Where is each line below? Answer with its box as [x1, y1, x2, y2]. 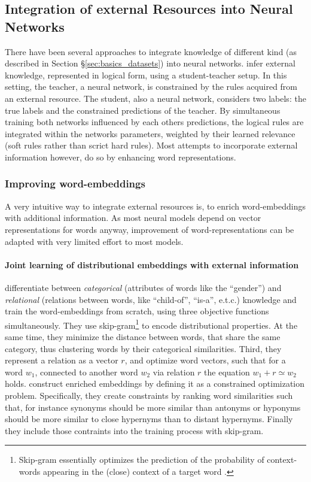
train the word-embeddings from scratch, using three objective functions [5, 305, 269, 317]
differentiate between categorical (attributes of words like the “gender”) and [5, 281, 282, 293]
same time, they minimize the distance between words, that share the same [5, 330, 280, 342]
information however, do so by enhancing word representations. [5, 150, 236, 163]
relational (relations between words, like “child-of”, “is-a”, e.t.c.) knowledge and [5, 293, 297, 305]
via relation [153, 365, 195, 378]
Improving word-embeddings [5, 176, 145, 191]
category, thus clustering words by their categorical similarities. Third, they [5, 342, 282, 354]
